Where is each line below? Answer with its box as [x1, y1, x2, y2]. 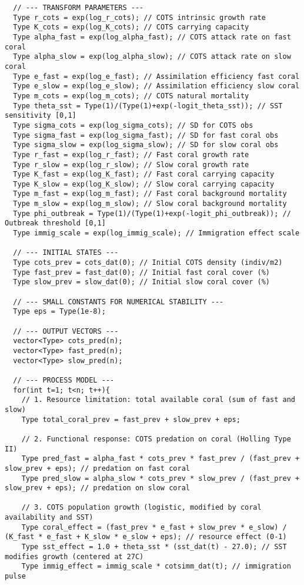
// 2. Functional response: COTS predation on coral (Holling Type [21, 434, 291, 443]
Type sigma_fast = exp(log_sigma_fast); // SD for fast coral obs [13, 131, 279, 139]
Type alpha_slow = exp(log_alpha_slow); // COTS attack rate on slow [13, 52, 291, 61]
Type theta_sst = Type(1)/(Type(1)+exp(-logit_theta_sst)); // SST [13, 101, 283, 110]
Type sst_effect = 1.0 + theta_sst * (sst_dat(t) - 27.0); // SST [21, 543, 287, 551]
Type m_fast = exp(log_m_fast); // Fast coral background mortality [13, 190, 287, 198]
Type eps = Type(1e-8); [13, 307, 106, 316]
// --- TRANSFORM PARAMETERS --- [13, 4, 144, 12]
